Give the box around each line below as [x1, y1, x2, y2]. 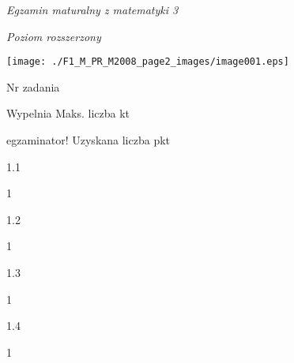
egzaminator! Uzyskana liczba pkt [6, 132, 171, 148]
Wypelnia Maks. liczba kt [6, 105, 130, 122]
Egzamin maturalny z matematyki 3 [6, 2, 179, 17]
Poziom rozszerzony [6, 28, 101, 44]
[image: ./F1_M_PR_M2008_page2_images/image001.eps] [6, 56, 289, 68]
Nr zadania [6, 78, 60, 95]
